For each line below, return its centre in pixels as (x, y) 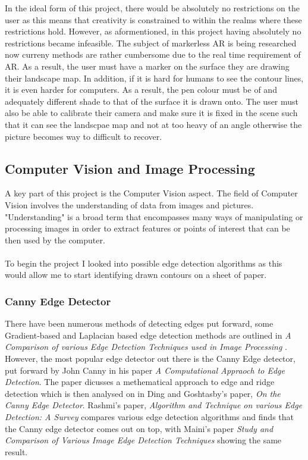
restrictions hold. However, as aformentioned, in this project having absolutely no (153, 31)
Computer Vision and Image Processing (130, 168)
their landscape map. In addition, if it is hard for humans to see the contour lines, (154, 78)
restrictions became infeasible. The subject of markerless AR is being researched (151, 43)
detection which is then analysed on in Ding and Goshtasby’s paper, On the (143, 393)
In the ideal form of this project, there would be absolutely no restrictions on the (152, 8)
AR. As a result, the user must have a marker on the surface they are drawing (147, 66)
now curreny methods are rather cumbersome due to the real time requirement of (153, 54)
